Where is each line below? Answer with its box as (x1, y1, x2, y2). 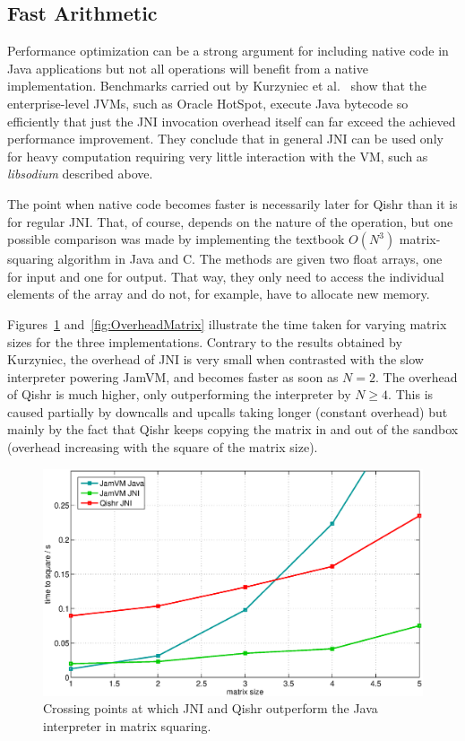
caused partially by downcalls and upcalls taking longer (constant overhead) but (7, 402, 448, 421)
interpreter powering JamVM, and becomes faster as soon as (7, 367, 339, 386)
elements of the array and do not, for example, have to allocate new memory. (7, 284, 430, 303)
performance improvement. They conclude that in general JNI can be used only (7, 129, 443, 148)
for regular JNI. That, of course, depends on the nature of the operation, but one (7, 212, 453, 231)
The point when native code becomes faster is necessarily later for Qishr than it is (7, 194, 458, 213)
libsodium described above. (7, 164, 153, 183)
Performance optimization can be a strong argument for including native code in (7, 41, 449, 60)
